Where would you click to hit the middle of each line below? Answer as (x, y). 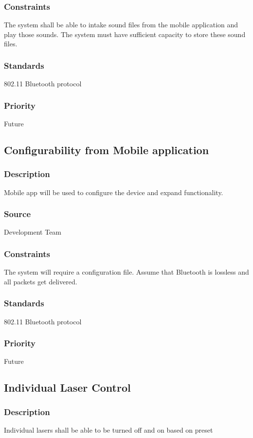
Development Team (33, 232)
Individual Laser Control (67, 388)
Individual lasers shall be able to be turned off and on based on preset (108, 430)
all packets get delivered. (41, 281)
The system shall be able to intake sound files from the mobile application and (121, 25)
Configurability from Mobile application (107, 150)
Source (18, 214)
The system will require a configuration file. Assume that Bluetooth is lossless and (126, 272)
